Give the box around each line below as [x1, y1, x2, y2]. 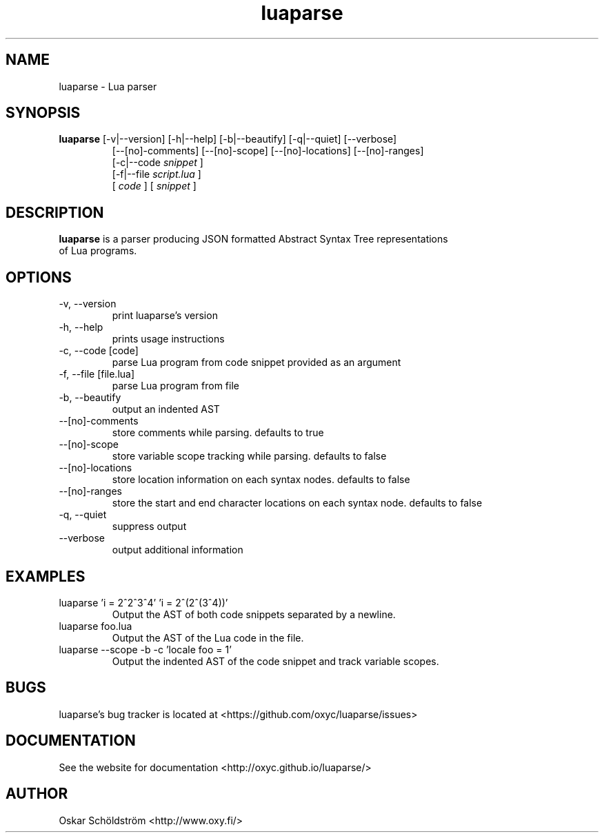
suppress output [112, 520, 187, 533]
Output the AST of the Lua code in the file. [112, 631, 304, 644]
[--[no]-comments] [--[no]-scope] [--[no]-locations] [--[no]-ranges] [112, 145, 424, 157]
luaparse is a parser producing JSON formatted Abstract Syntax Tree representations [59, 233, 448, 245]
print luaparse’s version [112, 309, 218, 322]
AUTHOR [6, 785, 68, 803]
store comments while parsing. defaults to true [112, 427, 324, 439]
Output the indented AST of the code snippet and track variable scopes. [112, 655, 439, 667]
